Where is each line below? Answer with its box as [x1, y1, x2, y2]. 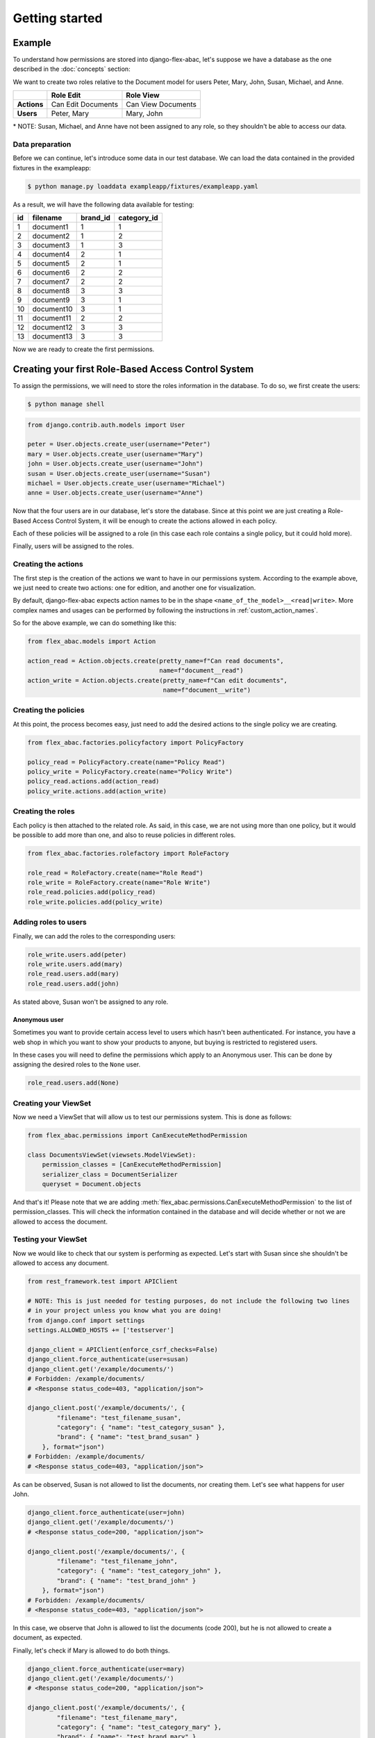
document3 [32, 241, 70, 250]
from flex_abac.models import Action [27, 637, 156, 646]
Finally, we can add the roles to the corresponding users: [12, 932, 176, 940]
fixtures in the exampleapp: [12, 163, 92, 172]
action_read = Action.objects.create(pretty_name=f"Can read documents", [27, 657, 284, 665]
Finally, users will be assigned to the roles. [12, 542, 135, 551]
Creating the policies [12, 706, 85, 715]
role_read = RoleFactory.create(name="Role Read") [27, 869, 204, 877]
